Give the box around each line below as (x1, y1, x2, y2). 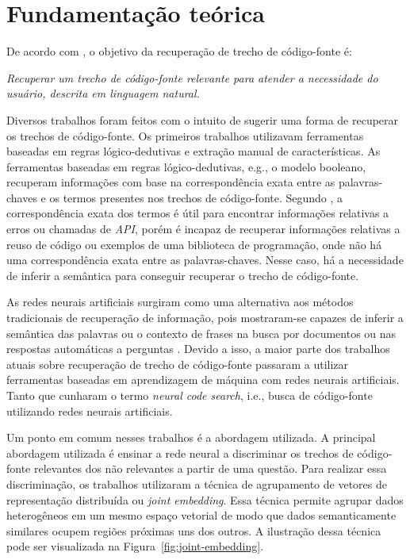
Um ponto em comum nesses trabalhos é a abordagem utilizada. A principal (6, 429, 376, 446)
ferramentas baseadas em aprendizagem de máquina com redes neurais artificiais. (6, 371, 400, 388)
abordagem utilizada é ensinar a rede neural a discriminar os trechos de (6, 444, 354, 461)
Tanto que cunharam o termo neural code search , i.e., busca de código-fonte (6, 387, 373, 403)
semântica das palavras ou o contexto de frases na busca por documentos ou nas (6, 324, 397, 341)
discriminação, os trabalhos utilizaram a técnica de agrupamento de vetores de (6, 475, 387, 492)
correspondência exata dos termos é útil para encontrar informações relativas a (6, 205, 389, 221)
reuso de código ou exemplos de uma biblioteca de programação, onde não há (6, 236, 382, 252)
